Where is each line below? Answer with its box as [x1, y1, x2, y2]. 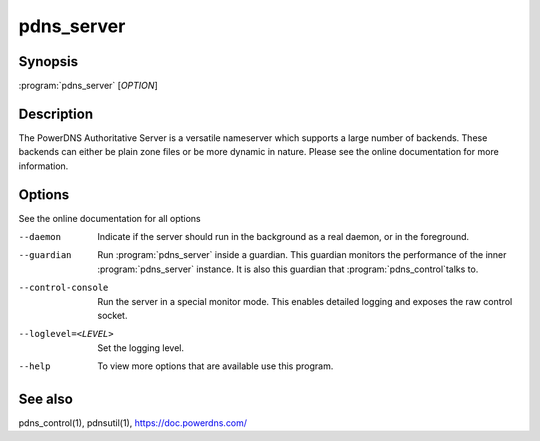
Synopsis [18, 53, 79, 70]
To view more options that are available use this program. [97, 360, 334, 372]
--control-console [18, 282, 109, 294]
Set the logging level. [97, 341, 185, 354]
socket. [97, 310, 128, 321]
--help [18, 361, 51, 372]
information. [18, 160, 69, 172]
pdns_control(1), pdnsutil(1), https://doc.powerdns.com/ [18, 417, 248, 429]
